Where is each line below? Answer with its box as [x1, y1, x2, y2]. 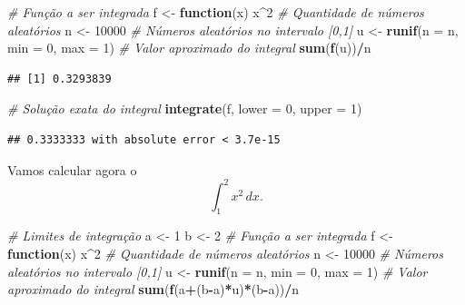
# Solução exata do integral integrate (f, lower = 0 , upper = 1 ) [7, 99, 362, 118]
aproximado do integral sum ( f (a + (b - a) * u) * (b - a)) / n [7, 280, 300, 299]
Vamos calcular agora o [7, 160, 137, 179]
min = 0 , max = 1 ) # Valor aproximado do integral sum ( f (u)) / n [7, 38, 371, 57]
